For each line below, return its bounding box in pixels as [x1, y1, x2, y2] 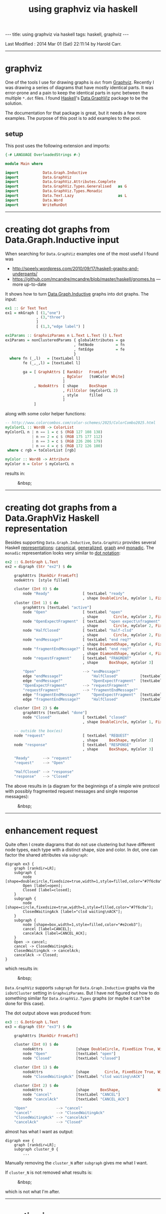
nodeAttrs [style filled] [14, 578, 70, 583]
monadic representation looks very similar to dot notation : [5, 550, 121, 556]
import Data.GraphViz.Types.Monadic [5, 189, 103, 194]
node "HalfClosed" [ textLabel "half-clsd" [23, 628, 134, 633]
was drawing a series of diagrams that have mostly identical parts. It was [5, 85, 154, 91]
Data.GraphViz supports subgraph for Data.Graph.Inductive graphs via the [5, 984, 155, 991]
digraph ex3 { [5, 861, 35, 866]
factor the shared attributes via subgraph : [5, 852, 88, 858]
